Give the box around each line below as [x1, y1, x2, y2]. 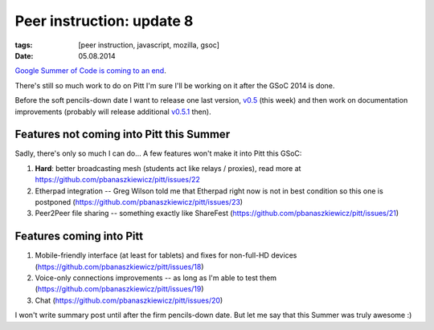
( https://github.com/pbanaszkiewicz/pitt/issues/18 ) [35, 262, 204, 271]
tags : [14, 40, 33, 50]
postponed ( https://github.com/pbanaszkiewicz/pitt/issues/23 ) [35, 197, 244, 206]
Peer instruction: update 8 [14, 12, 194, 30]
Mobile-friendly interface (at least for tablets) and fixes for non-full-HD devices [35, 251, 297, 260]
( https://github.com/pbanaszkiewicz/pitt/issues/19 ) [35, 284, 204, 294]
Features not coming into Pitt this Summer [14, 128, 231, 141]
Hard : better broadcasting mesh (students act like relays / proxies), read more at [35, 163, 301, 173]
